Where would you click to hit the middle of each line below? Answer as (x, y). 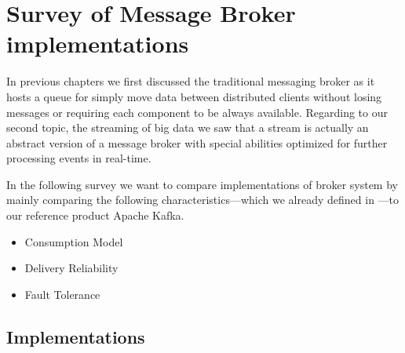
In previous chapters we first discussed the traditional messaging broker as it (191, 81)
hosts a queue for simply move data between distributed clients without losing (194, 96)
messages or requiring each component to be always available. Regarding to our (197, 112)
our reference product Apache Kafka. (95, 215)
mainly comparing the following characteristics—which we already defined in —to (203, 200)
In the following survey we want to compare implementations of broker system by (202, 184)
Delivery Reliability (71, 268)
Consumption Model (74, 241)
